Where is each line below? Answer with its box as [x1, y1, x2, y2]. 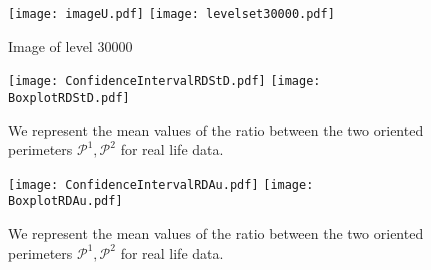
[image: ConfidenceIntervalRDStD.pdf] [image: [8, 74, 321, 89]
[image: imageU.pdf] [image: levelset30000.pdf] [8, 7, 335, 21]
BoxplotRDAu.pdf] [8, 194, 123, 209]
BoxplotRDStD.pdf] [8, 90, 130, 105]
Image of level [8, 35, 93, 56]
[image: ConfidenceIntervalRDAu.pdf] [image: [8, 177, 314, 192]
